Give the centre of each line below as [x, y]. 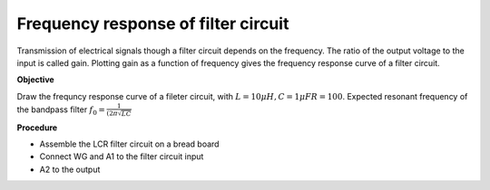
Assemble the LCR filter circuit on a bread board [129, 144]
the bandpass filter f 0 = [61, 110]
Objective [35, 80]
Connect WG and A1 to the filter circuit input [122, 157]
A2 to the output [70, 169]
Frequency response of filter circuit [153, 24]
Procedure [37, 128]
